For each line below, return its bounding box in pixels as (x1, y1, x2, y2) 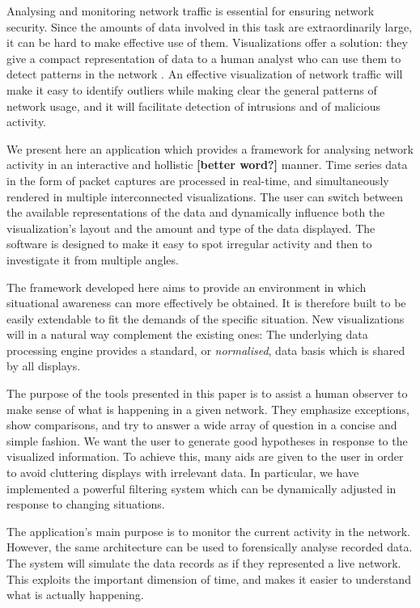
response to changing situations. (6, 496, 165, 513)
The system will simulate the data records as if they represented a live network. (6, 555, 401, 571)
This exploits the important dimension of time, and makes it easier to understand (6, 570, 411, 587)
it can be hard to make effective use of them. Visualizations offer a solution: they (6, 34, 408, 51)
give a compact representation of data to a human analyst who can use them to (6, 49, 401, 66)
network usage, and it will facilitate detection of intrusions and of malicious (6, 97, 381, 114)
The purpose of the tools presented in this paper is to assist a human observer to (6, 385, 408, 402)
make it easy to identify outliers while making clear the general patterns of (6, 81, 377, 98)
